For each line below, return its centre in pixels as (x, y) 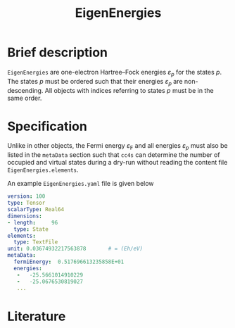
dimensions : (25, 216)
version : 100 (26, 196)
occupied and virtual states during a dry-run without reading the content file (118, 163)
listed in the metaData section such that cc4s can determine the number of (114, 155)
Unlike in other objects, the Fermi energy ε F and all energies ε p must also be (118, 147)
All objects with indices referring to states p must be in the (129, 90)
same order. (25, 98)
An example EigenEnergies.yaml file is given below (81, 184)
